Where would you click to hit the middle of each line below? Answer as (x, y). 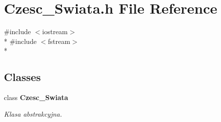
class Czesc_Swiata (36, 97)
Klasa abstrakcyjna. (33, 113)
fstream (59, 41)
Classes (22, 77)
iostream (55, 31)
